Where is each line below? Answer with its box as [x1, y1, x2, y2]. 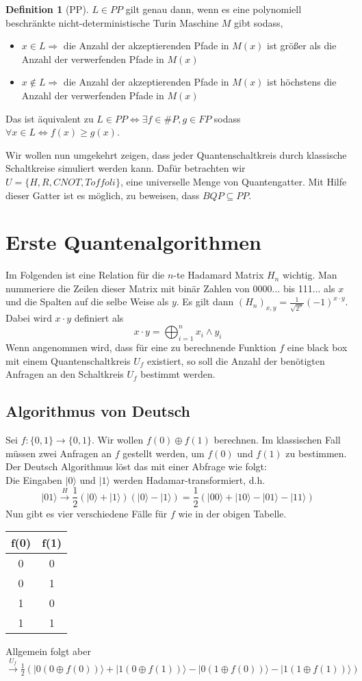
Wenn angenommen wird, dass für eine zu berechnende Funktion [5, 340, 276, 355]
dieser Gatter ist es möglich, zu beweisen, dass [5, 188, 200, 202]
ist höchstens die [267, 75, 337, 89]
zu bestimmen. [285, 446, 347, 460]
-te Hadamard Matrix [173, 268, 264, 282]
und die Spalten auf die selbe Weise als [5, 294, 169, 309]
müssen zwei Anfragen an [5, 446, 112, 460]
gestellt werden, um [122, 446, 205, 460]
